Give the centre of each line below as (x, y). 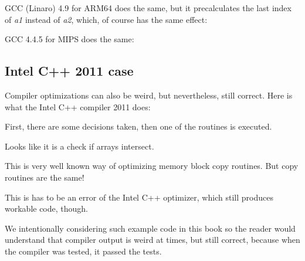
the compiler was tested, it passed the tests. (83, 251)
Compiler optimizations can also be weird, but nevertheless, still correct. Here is (149, 95)
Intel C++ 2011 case (69, 71)
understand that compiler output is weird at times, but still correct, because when (152, 240)
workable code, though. (47, 209)
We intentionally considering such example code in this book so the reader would (150, 228)
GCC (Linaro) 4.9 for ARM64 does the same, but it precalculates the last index (148, 8)
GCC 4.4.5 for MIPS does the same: (70, 39)
